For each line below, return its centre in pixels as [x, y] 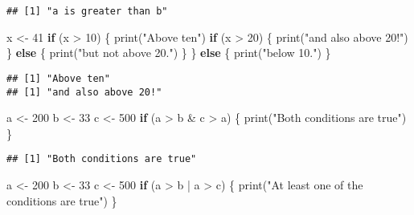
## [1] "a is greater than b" [87, 11]
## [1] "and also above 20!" [84, 92]
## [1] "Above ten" [58, 78]
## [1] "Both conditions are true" [102, 159]
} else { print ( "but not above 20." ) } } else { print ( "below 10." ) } [169, 53]
